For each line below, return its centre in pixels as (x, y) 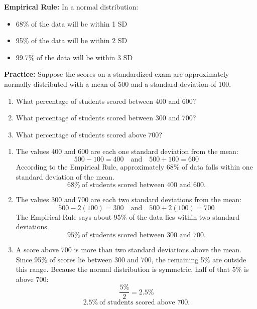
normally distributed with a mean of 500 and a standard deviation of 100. (118, 84)
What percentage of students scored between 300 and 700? (106, 118)
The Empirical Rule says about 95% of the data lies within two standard (128, 216)
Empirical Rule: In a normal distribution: (71, 7)
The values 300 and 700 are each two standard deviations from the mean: (128, 199)
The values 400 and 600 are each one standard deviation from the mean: (127, 151)
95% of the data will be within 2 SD (72, 40)
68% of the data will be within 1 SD (72, 23)
